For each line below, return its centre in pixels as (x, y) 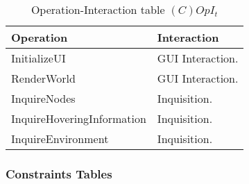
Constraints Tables (59, 173)
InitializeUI (38, 58)
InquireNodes (43, 98)
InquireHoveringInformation (79, 118)
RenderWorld (43, 78)
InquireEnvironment (60, 139)
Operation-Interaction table (98, 9)
